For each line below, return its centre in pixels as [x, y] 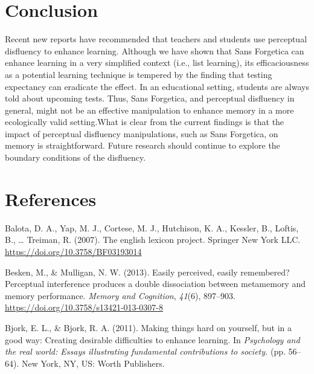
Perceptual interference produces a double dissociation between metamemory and [155, 284]
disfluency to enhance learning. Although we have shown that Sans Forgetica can [155, 50]
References [51, 198]
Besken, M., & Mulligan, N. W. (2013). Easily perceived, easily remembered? [147, 272]
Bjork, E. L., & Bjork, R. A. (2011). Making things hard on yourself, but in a [149, 327]
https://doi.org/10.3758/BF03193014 [73, 251]
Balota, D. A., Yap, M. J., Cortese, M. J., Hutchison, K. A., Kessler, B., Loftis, [152, 227]
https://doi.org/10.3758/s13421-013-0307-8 [84, 307]
